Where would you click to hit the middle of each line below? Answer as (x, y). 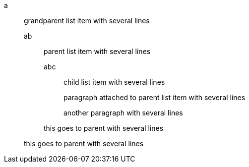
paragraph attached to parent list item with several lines (155, 97)
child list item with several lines (114, 82)
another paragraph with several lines (123, 113)
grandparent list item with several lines (87, 21)
